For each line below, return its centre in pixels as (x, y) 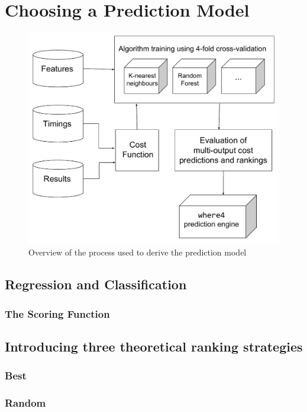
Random (25, 402)
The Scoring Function (57, 313)
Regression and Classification (96, 284)
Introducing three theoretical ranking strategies (154, 346)
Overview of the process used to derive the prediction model (138, 252)
